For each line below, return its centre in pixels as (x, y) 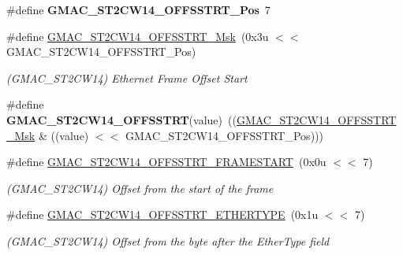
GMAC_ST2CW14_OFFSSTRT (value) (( (121, 119)
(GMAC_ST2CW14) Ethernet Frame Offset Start (127, 78)
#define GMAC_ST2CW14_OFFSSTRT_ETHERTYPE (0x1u (162, 214)
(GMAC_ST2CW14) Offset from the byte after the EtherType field (168, 240)
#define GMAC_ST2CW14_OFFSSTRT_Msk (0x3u (138, 36)
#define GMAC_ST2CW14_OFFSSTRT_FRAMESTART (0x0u (166, 162)
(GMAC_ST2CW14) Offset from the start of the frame (140, 188)
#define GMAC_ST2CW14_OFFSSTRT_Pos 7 (138, 9)
